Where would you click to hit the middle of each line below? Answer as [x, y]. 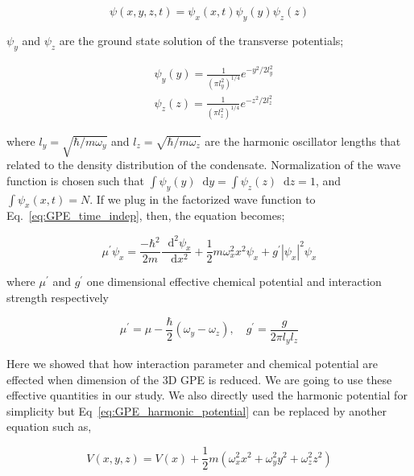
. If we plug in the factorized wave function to [203, 199]
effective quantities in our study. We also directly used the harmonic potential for [207, 395]
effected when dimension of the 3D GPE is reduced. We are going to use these [199, 379]
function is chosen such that [75, 180]
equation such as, [49, 426]
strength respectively [58, 297]
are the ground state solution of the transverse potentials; [201, 40]
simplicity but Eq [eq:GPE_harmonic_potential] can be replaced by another [197, 410]
